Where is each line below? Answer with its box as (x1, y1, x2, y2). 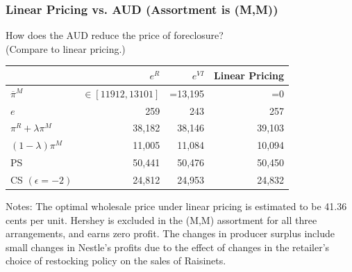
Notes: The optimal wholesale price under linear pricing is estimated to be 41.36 (6, 199, 347, 214)
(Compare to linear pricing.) (6, 41, 126, 56)
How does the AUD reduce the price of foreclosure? (6, 28, 224, 42)
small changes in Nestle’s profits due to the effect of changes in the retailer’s (6, 239, 330, 254)
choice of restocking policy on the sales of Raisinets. (6, 253, 226, 268)
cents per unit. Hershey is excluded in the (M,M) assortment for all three (6, 212, 317, 227)
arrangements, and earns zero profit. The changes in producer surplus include (6, 226, 335, 241)
